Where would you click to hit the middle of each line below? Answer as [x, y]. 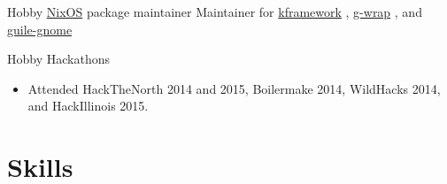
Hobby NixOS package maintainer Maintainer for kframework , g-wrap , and [215, 11]
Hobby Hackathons [58, 59]
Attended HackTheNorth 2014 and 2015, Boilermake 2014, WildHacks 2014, [234, 88]
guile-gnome [40, 29]
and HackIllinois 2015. [88, 106]
